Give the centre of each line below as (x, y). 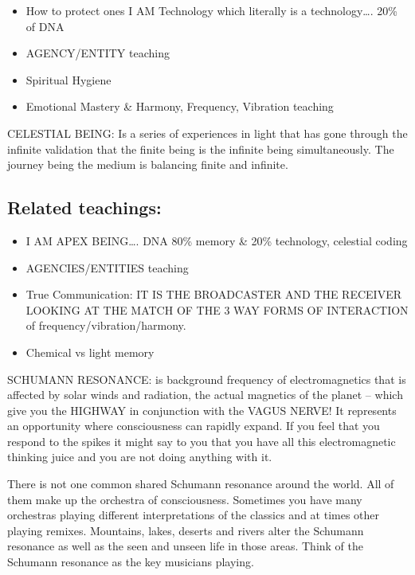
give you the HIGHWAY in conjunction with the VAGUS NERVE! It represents (202, 410)
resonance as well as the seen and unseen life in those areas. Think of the (186, 546)
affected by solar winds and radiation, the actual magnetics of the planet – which (205, 395)
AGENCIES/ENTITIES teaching (107, 267)
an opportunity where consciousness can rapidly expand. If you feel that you (194, 426)
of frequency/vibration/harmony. (106, 325)
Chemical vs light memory (90, 352)
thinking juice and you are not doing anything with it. (140, 457)
